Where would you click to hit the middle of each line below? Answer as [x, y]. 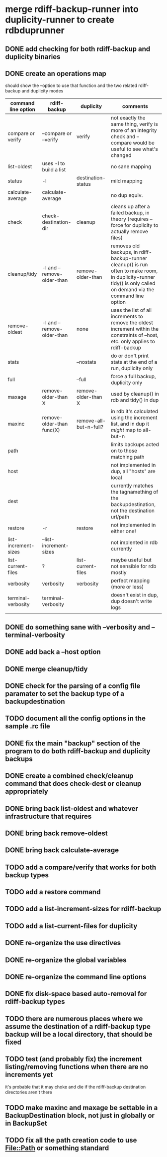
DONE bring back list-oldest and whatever [72, 809]
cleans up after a [130, 207]
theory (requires [130, 219]
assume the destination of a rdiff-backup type [78, 1026]
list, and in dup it [130, 424]
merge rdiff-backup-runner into [72, 9]
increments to [127, 317]
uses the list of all [131, 310]
